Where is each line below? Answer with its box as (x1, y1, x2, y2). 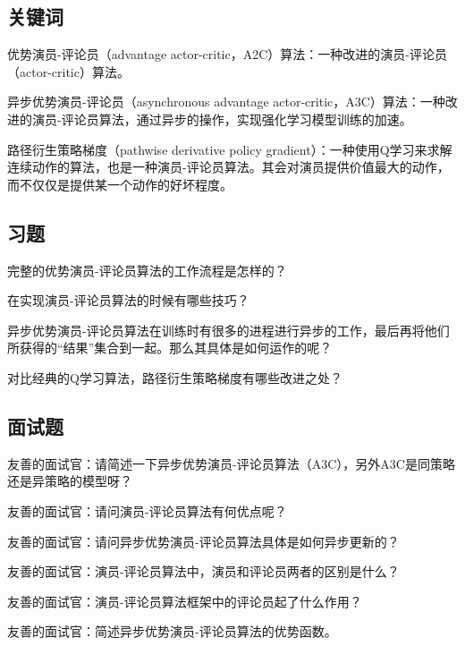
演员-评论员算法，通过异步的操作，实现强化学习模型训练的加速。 (31, 109, 412, 128)
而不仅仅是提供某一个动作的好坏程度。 (7, 174, 232, 193)
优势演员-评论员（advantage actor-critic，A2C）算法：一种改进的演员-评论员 (7, 45, 447, 64)
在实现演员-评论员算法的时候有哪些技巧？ (7, 291, 249, 310)
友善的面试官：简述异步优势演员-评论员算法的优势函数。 (7, 622, 337, 641)
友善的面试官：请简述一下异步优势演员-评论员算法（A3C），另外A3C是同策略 (7, 454, 455, 472)
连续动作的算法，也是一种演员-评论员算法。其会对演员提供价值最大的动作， (7, 157, 450, 176)
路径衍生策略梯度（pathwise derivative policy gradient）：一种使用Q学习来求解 (7, 140, 452, 158)
